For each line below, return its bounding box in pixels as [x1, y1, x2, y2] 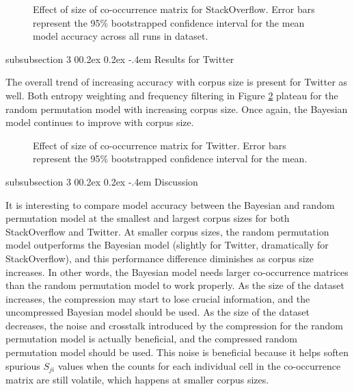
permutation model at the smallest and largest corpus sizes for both [5, 211, 290, 225]
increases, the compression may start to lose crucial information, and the [5, 291, 310, 305]
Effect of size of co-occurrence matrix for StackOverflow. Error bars [33, 2, 315, 16]
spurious [5, 358, 40, 373]
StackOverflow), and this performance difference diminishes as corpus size [5, 251, 314, 265]
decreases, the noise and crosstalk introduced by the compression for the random [5, 318, 343, 332]
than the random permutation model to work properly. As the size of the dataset [5, 278, 344, 292]
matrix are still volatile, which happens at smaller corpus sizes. [5, 373, 269, 387]
